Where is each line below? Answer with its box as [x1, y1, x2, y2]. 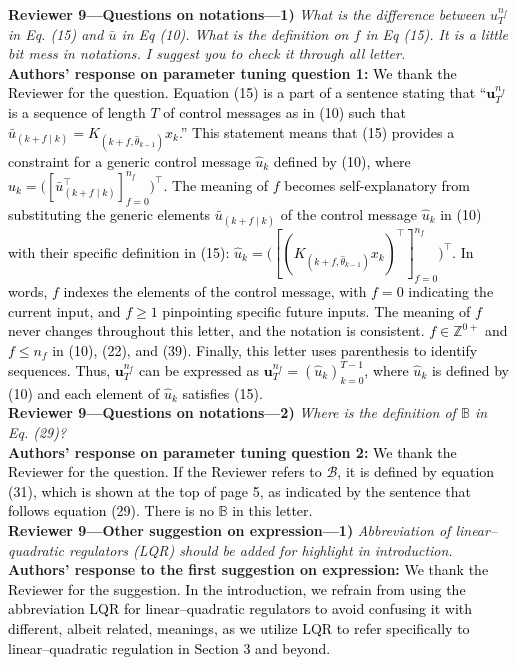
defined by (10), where [273, 150, 411, 171]
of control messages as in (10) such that [163, 101, 406, 122]
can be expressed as [139, 360, 260, 380]
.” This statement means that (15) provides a [178, 121, 455, 142]
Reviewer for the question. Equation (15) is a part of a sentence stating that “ [8, 82, 487, 103]
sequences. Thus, [8, 360, 111, 380]
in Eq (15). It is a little [365, 23, 509, 44]
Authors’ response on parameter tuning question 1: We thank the [8, 62, 457, 83]
